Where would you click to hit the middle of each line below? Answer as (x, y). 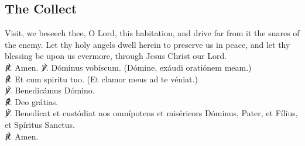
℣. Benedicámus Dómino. (50, 90)
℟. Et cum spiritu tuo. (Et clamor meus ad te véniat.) (101, 79)
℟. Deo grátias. (32, 101)
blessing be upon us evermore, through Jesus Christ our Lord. (116, 56)
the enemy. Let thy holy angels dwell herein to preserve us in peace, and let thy (148, 44)
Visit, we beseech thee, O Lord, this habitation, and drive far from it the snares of (152, 33)
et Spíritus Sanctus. (40, 124)
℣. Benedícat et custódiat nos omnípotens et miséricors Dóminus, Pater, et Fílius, (151, 113)
